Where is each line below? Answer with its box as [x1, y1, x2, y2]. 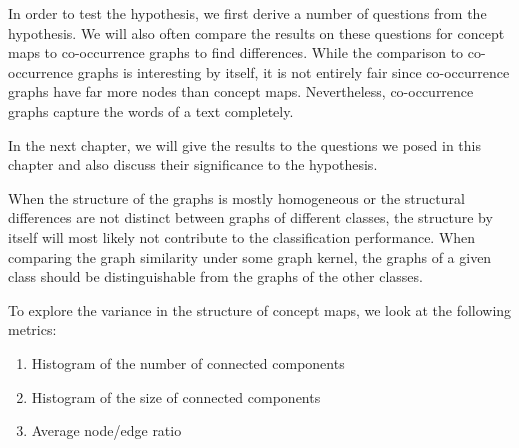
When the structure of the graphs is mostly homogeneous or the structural [8, 187, 465, 208]
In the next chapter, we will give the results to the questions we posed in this [8, 134, 481, 155]
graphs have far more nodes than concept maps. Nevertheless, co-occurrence [8, 81, 474, 102]
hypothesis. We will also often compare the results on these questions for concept [8, 22, 505, 43]
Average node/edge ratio [31, 420, 182, 441]
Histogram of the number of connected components [31, 352, 345, 373]
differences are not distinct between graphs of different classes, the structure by [8, 207, 493, 228]
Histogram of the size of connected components [31, 386, 321, 407]
